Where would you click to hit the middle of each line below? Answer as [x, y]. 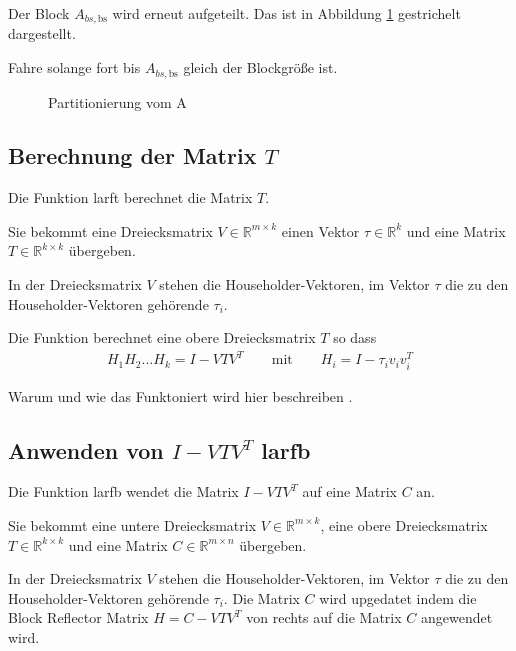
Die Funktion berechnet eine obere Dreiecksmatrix [162, 337]
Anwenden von [86, 449]
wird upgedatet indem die [398, 597]
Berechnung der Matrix [132, 155]
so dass [355, 337]
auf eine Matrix [349, 491]
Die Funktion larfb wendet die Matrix [123, 491]
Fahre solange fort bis [74, 67]
